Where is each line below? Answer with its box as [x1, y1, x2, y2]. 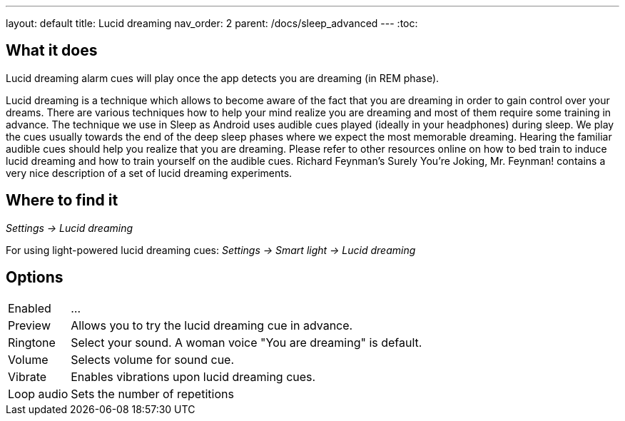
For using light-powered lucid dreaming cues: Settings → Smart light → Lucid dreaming [6, 243, 416, 256]
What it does [6, 41, 98, 60]
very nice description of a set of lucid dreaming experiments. [6, 166, 293, 179]
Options [6, 268, 63, 287]
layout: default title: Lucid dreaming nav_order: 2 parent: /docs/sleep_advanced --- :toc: [6, 17, 418, 29]
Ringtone [8, 335, 56, 350]
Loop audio [8, 386, 68, 401]
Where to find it [6, 191, 118, 210]
